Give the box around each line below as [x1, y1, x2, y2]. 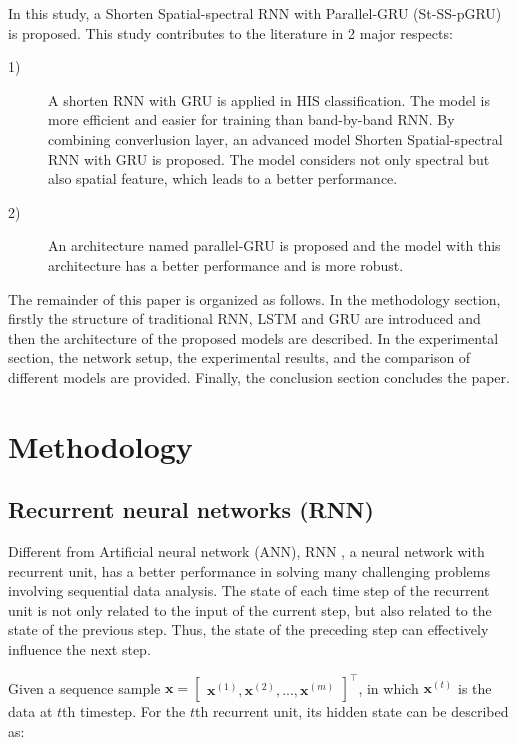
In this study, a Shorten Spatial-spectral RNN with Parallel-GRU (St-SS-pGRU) [8, 3, 502, 23]
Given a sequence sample [8, 677, 161, 698]
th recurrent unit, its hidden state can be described [195, 701, 509, 722]
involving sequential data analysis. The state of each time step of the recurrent [8, 580, 490, 601]
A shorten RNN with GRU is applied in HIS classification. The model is [48, 89, 490, 110]
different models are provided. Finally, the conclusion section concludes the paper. [8, 366, 510, 387]
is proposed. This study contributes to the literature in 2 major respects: [8, 22, 453, 43]
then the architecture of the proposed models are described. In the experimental [8, 327, 499, 348]
